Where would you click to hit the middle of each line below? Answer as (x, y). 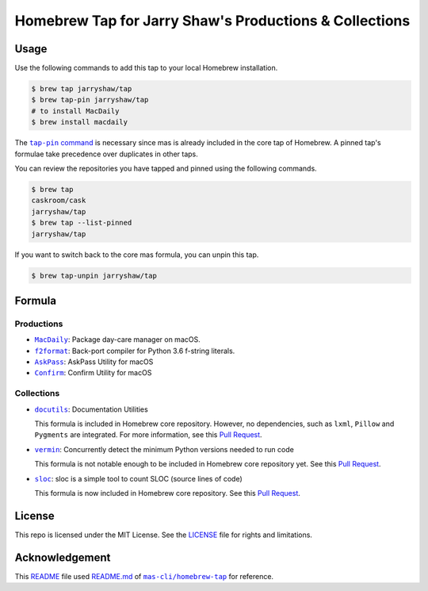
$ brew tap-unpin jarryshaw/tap (94, 275)
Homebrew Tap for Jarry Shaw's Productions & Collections (212, 21)
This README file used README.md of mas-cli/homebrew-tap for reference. (144, 576)
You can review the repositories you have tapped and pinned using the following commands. (166, 168)
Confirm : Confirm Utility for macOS (93, 373)
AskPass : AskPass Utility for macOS (94, 362)
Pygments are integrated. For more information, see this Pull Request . (148, 435)
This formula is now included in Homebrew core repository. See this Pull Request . (168, 493)
